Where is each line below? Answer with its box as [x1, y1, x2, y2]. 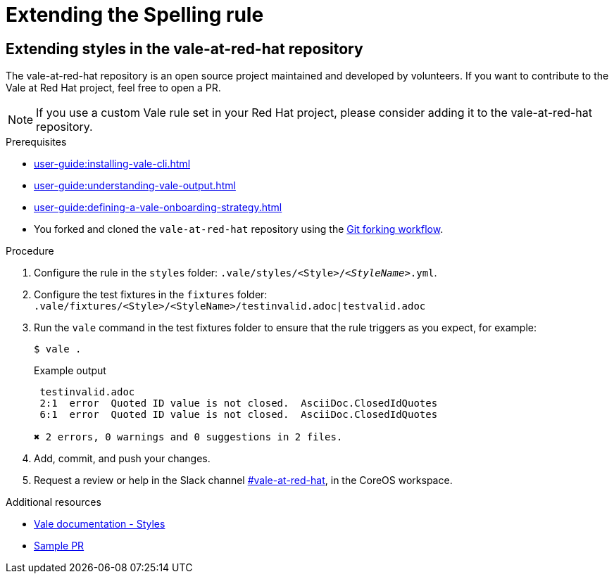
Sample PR [34, 540, 84, 552]
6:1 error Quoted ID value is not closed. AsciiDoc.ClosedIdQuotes [39, 409, 438, 421]
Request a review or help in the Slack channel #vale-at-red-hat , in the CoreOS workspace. [34, 474, 453, 487]
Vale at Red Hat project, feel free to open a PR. [6, 82, 221, 94]
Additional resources [6, 496, 101, 509]
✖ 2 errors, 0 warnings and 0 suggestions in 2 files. [34, 431, 343, 443]
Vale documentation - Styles [34, 518, 165, 530]
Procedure [6, 245, 54, 257]
